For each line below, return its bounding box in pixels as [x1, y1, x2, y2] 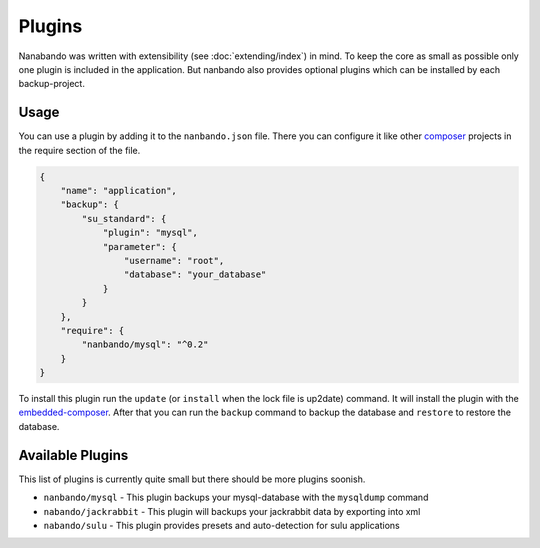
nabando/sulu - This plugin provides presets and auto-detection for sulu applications [43, 519, 400, 531]
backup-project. [18, 78, 85, 90]
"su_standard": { [81, 213, 167, 224]
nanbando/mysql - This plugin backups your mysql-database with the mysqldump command [43, 491, 429, 504]
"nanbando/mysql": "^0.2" [81, 339, 209, 350]
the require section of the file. [18, 144, 141, 156]
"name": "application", [60, 185, 177, 196]
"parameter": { [102, 241, 177, 252]
